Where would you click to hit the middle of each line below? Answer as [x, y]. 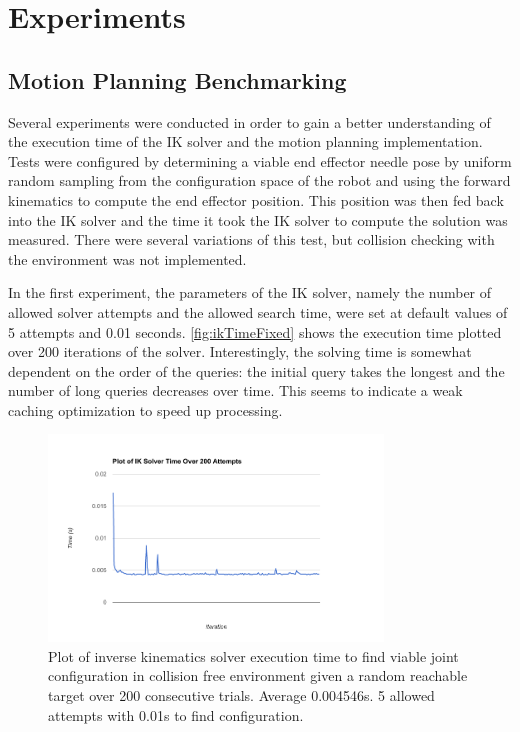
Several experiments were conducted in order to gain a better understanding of [249, 121]
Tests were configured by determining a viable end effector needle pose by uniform [260, 160]
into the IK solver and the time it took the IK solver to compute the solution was [258, 219]
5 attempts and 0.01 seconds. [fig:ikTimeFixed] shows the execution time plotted [255, 331]
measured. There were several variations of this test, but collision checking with [251, 239]
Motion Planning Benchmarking [177, 79]
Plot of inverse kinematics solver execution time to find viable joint [253, 655]
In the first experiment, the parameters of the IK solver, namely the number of [250, 292]
